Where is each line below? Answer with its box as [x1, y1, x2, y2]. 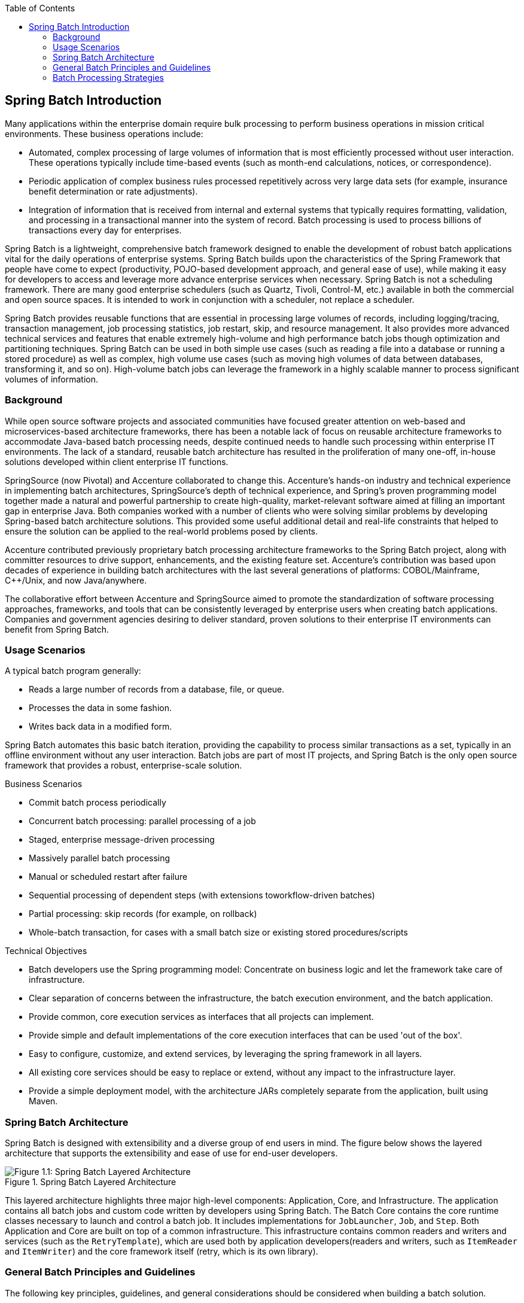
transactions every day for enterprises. [29, 224, 182, 235]
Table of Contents [5, 3, 75, 13]
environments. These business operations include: [5, 128, 203, 139]
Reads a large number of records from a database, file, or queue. [29, 684, 285, 695]
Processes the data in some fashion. [29, 703, 172, 713]
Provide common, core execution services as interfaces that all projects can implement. [29, 1012, 374, 1022]
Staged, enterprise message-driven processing [29, 834, 215, 845]
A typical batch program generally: [5, 666, 141, 676]
